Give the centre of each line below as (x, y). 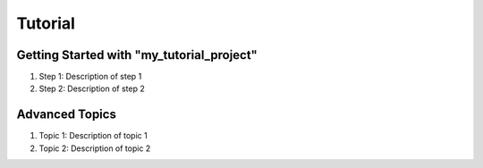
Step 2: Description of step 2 (92, 88)
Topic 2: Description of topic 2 (95, 148)
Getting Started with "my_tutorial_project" (137, 55)
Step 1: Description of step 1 (90, 77)
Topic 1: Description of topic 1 (93, 136)
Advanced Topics (66, 115)
